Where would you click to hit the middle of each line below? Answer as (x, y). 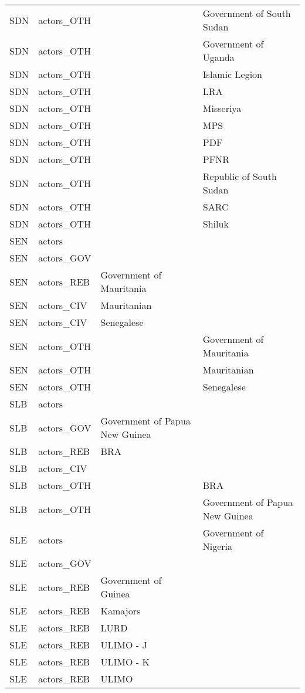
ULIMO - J (124, 645)
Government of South (247, 13)
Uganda (218, 57)
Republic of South (240, 176)
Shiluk (216, 224)
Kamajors (121, 611)
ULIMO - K (125, 662)
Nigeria (218, 546)
